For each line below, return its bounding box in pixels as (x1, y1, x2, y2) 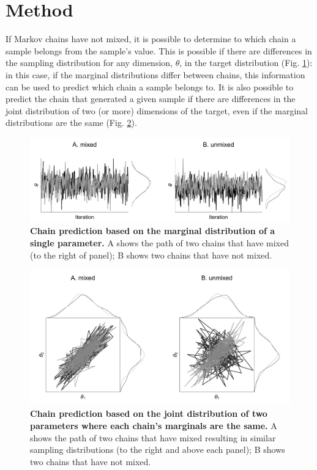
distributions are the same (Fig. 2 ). (6, 116, 137, 129)
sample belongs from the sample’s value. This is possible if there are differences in (6, 44, 312, 57)
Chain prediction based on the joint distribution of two (30, 407, 267, 420)
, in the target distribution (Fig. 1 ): (179, 56, 313, 69)
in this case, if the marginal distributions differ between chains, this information (6, 68, 305, 81)
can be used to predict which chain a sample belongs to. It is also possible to (6, 80, 294, 93)
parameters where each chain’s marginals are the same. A (30, 419, 277, 432)
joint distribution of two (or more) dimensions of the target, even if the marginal (6, 104, 308, 117)
